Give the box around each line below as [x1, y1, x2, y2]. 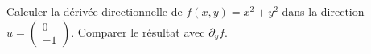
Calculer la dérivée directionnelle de [6, 3, 183, 19]
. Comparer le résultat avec [71, 23, 205, 40]
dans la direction [282, 3, 365, 19]
